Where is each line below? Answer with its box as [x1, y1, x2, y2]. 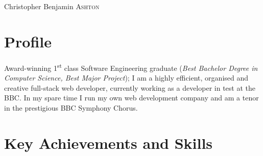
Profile [4, 31, 52, 51]
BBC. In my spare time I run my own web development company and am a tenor [4, 92, 259, 103]
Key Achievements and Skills [4, 132, 213, 153]
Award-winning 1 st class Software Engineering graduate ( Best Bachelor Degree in [4, 61, 258, 73]
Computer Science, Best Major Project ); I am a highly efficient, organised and [4, 72, 249, 83]
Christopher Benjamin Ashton [4, 1, 100, 11]
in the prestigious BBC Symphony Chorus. [4, 102, 138, 113]
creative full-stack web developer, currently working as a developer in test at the [4, 82, 255, 93]
